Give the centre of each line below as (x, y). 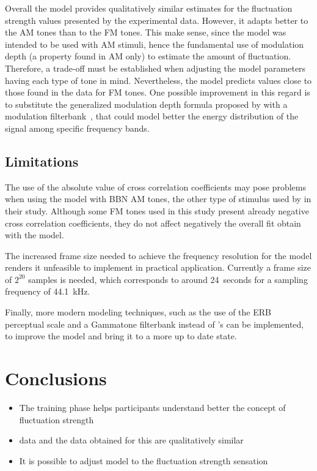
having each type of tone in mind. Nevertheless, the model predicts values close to (158, 80)
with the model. (35, 235)
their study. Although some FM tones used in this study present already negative (157, 210)
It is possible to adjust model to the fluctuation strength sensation (144, 460)
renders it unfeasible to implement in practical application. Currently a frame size (158, 267)
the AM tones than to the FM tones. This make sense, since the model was (146, 32)
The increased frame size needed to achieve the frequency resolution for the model (158, 255)
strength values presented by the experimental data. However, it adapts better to (157, 20)
